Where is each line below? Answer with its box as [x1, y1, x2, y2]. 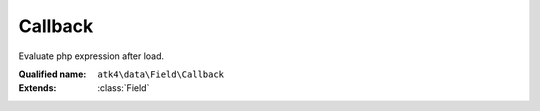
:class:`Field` [97, 82, 150, 94]
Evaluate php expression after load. [18, 50, 165, 62]
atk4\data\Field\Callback [97, 68, 225, 80]
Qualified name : [18, 68, 87, 80]
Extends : [18, 82, 57, 94]
